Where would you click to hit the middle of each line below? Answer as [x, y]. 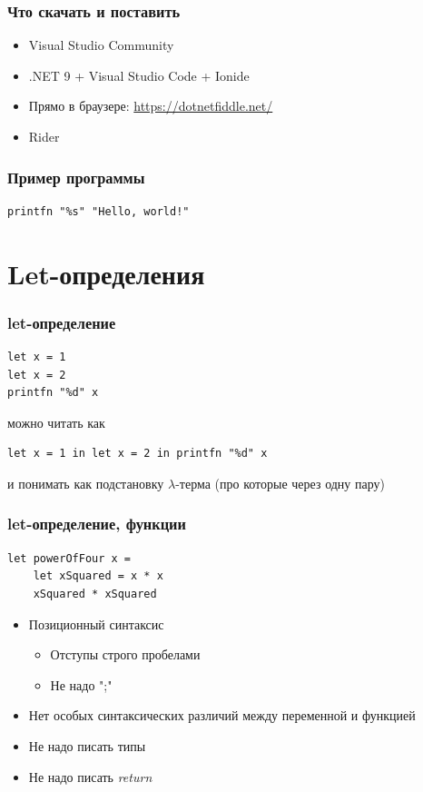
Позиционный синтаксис [96, 624]
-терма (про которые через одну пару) [280, 483]
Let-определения [106, 273]
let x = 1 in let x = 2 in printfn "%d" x [138, 454]
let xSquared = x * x [98, 576]
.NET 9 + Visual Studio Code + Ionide [139, 75]
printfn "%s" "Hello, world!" [98, 211]
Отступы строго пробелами [125, 654]
